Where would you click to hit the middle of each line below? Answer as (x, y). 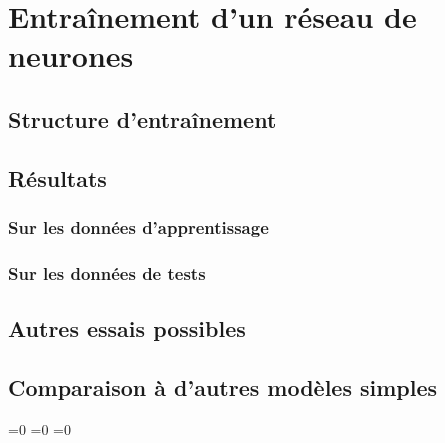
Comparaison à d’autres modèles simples (223, 386)
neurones (71, 55)
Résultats (57, 177)
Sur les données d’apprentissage (138, 227)
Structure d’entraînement (142, 118)
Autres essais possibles (127, 328)
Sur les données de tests (107, 272)
